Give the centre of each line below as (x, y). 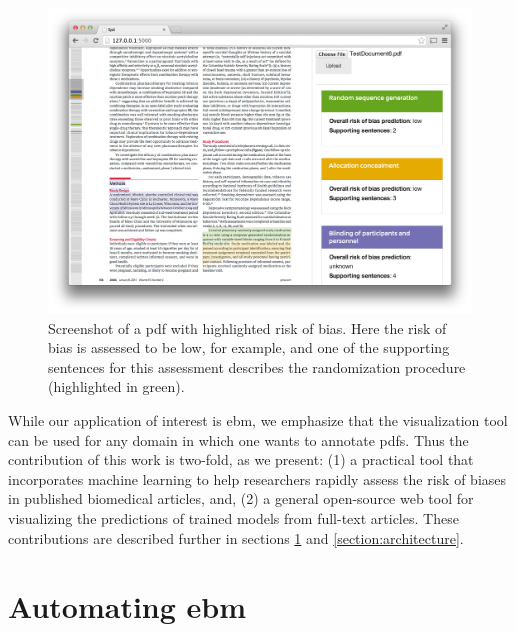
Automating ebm (127, 606)
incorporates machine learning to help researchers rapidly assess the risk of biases (257, 478)
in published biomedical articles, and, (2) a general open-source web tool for (241, 498)
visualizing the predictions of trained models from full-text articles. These (233, 517)
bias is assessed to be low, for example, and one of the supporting (249, 347)
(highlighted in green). (116, 386)
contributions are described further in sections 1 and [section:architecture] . (236, 537)
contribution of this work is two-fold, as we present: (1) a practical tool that (241, 459)
